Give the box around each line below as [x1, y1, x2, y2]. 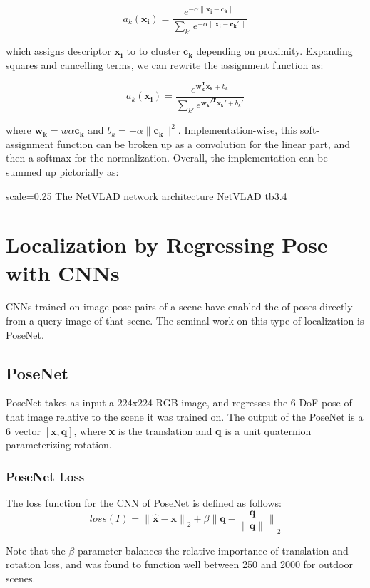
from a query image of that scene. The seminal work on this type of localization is [6, 313, 364, 328]
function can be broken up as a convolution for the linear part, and [57, 136, 351, 151]
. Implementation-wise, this [178, 122, 297, 137]
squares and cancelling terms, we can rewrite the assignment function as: [6, 57, 324, 72]
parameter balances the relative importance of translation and [77, 542, 349, 557]
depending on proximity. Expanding [196, 43, 353, 58]
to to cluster [126, 43, 180, 58]
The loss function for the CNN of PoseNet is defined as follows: [6, 495, 282, 510]
